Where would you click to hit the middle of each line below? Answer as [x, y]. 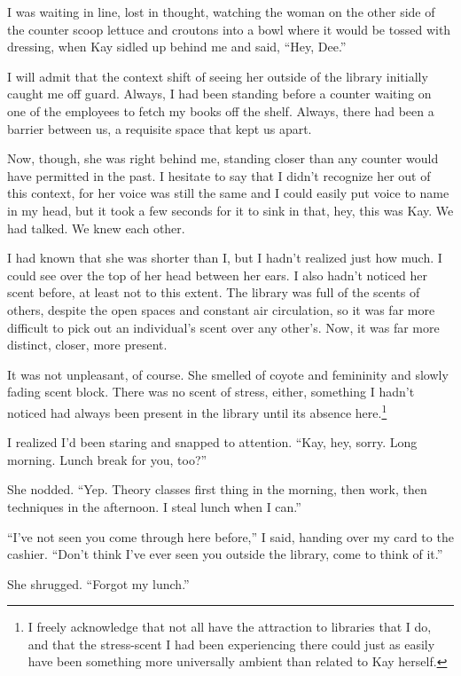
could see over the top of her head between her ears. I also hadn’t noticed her [218, 275]
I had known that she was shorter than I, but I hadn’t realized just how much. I [225, 258]
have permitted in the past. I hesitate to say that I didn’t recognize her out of [219, 175]
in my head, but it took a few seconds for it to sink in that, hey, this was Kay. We [230, 210]
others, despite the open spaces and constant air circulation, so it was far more [221, 309]
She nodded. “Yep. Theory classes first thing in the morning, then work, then [217, 489]
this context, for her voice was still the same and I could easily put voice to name [228, 193]
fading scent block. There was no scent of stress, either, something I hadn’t [211, 392]
